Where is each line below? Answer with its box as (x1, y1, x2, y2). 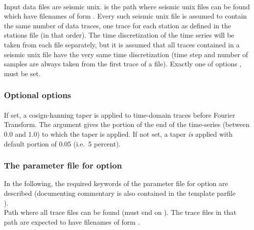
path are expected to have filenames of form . (4, 216, 140, 227)
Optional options (4, 89, 71, 101)
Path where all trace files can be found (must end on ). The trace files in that (4, 207, 236, 217)
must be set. (4, 68, 41, 78)
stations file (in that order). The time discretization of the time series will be (4, 30, 234, 40)
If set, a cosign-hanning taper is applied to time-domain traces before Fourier (4, 109, 235, 120)
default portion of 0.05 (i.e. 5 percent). (4, 138, 121, 148)
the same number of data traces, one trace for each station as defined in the (4, 20, 231, 30)
